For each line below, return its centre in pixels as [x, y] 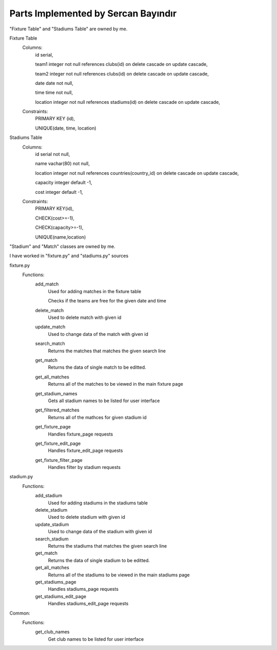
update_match [50, 327]
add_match [47, 284]
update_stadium [52, 524]
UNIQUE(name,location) [61, 237]
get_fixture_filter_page [59, 460]
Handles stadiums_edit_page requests [88, 604]
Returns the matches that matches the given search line [107, 351]
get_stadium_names [56, 393]
